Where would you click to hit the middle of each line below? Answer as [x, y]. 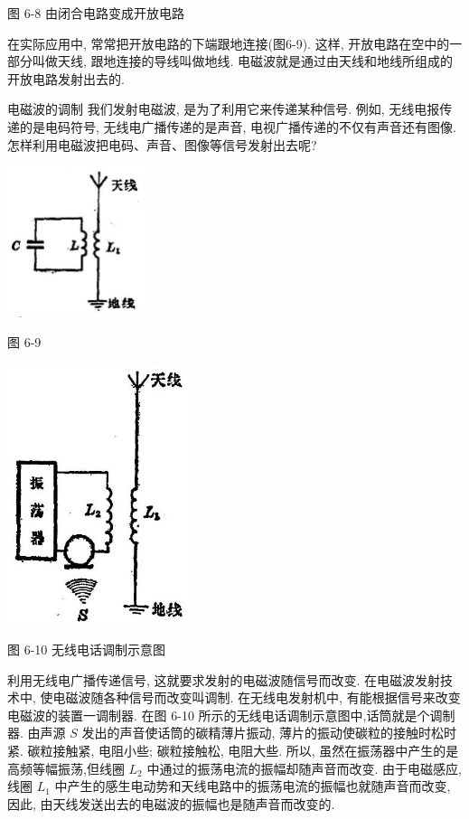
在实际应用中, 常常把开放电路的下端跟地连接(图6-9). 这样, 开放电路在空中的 [229, 43]
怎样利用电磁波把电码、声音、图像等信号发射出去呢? [162, 144]
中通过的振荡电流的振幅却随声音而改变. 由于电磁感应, [304, 768]
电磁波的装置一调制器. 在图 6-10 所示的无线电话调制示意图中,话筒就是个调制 [231, 715]
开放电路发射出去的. [66, 78]
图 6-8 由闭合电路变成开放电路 [96, 13]
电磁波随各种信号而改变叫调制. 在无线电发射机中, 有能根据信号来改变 [257, 697]
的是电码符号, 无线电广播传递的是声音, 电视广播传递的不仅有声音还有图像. [238, 126]
